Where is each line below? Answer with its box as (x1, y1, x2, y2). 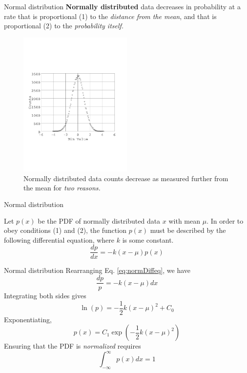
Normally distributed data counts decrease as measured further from (23, 173, 228, 183)
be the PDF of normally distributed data (38, 215, 161, 226)
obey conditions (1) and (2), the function (4, 225, 126, 235)
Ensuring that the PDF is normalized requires (4, 341, 141, 351)
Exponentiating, (4, 314, 52, 324)
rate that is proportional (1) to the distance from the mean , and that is (4, 11, 217, 21)
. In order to (206, 215, 244, 226)
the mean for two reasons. (23, 183, 101, 193)
